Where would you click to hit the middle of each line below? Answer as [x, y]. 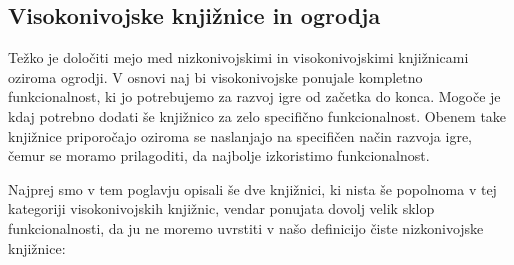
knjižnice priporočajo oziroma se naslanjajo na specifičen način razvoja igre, [240, 135]
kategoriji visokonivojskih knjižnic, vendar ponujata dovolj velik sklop [221, 208]
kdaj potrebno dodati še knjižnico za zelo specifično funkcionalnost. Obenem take [257, 115]
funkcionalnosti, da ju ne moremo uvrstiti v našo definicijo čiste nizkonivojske [246, 227]
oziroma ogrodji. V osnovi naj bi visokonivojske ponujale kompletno [215, 76]
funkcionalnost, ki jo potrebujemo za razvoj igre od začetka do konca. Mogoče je [254, 96]
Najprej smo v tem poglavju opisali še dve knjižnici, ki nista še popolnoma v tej [252, 188]
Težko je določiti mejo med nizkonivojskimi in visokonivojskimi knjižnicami [238, 57]
